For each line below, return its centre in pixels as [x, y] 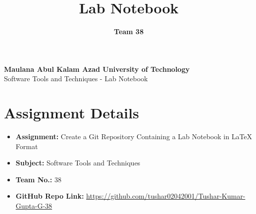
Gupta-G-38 [34, 206]
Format [27, 146]
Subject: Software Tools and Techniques [78, 163]
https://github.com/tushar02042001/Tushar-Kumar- [166, 196]
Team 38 [129, 31]
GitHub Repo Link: [50, 196]
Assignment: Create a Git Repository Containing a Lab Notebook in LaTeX [134, 136]
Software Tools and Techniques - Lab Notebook [76, 79]
